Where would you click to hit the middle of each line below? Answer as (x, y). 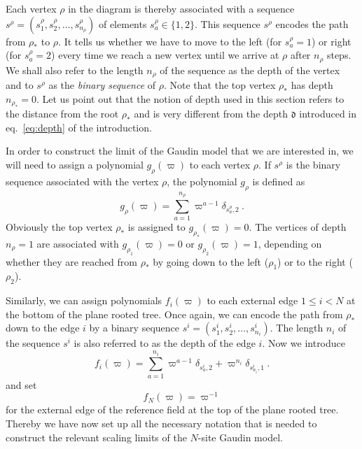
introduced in (328, 114)
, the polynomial (202, 181)
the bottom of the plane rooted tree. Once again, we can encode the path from (174, 314)
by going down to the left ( (211, 261)
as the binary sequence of (102, 85)
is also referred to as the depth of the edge (165, 343)
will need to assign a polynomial (75, 164)
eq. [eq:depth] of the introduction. (79, 127)
